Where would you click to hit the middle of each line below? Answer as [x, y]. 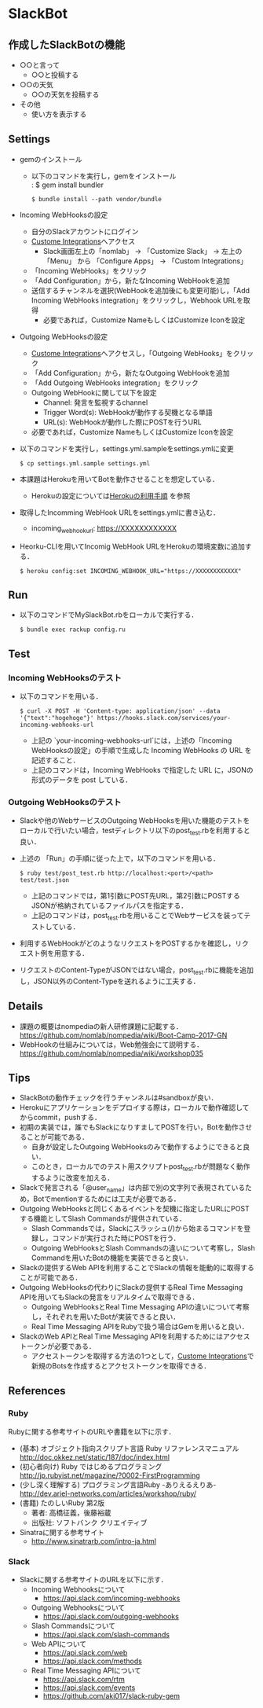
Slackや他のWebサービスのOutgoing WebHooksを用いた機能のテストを [135, 821]
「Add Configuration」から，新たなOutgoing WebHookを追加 [130, 373]
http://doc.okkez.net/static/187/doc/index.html [95, 1457]
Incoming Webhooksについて [78, 1589]
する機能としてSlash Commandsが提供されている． [103, 1218]
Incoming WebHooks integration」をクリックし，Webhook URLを [137, 300]
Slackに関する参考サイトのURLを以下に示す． [93, 1579]
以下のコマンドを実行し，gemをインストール [104, 176]
